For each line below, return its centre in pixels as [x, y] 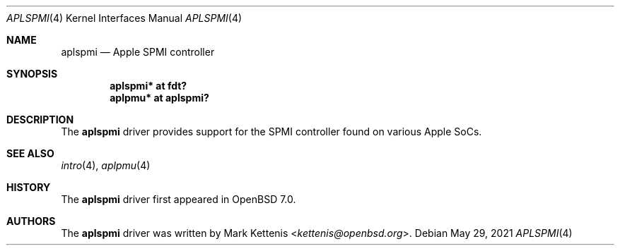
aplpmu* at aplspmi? [159, 98]
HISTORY [29, 187]
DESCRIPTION [40, 120]
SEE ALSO [30, 153]
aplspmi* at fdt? [148, 86]
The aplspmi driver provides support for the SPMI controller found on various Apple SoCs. [271, 131]
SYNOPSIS [32, 74]
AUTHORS [31, 221]
